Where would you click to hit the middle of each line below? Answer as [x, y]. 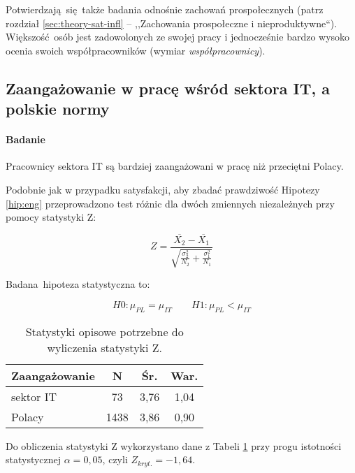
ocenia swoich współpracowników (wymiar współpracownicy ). [136, 50]
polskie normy [58, 109]
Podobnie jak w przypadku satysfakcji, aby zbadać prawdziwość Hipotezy [163, 189]
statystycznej [34, 459]
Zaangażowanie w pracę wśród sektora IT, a [168, 88]
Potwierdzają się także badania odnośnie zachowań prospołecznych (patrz [165, 9]
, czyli [115, 459]
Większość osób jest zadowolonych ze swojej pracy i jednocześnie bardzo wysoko [178, 37]
